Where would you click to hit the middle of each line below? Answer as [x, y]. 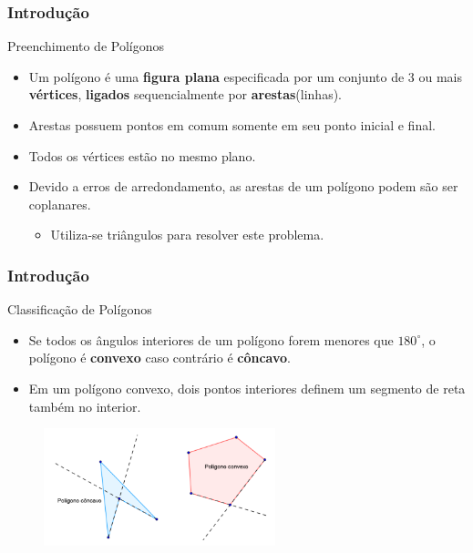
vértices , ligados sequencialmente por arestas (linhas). [185, 94]
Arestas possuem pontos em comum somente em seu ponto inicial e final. [232, 125]
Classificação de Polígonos [80, 309]
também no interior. [85, 406]
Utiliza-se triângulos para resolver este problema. [187, 235]
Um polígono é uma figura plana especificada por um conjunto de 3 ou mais [245, 76]
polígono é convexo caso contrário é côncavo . [160, 358]
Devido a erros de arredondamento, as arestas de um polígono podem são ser [243, 186]
